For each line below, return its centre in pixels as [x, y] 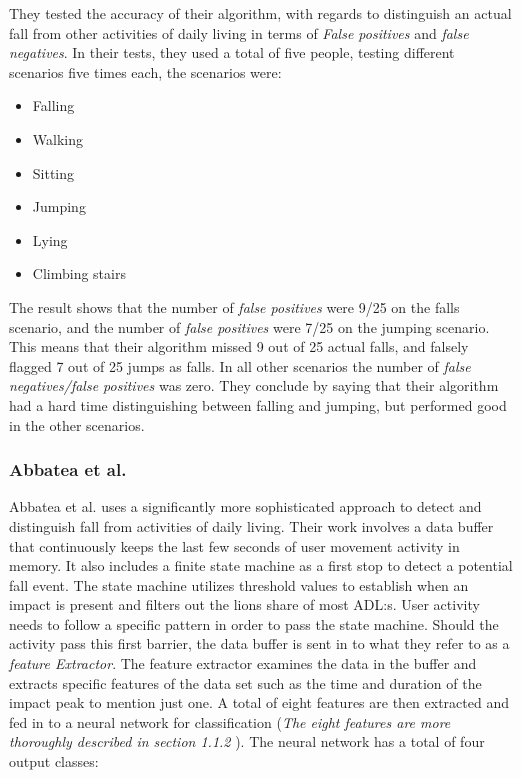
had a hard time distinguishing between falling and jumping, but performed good [258, 404]
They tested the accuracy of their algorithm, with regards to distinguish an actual [260, 13]
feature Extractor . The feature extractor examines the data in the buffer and [243, 663]
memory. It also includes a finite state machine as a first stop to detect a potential [261, 565]
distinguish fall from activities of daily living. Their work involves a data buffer [251, 525]
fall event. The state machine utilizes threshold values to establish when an [239, 584]
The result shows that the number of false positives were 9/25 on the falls [234, 306]
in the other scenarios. [77, 424]
